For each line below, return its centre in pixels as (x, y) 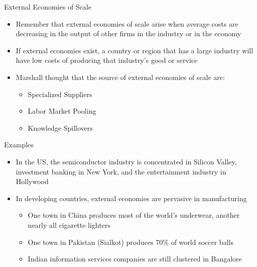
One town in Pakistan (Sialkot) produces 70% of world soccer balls (131, 242)
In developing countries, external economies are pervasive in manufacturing (131, 198)
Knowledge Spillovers (60, 127)
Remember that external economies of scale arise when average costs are (127, 23)
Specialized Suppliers (60, 94)
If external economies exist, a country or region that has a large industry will (135, 50)
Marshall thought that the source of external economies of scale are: (120, 77)
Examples (19, 145)
